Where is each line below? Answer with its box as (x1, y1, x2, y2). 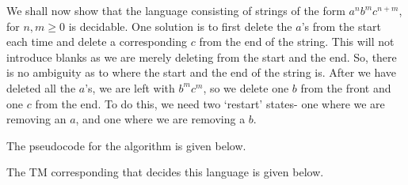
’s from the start (301, 17, 381, 34)
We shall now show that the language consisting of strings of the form (6, 2, 345, 18)
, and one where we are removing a (75, 111, 246, 127)
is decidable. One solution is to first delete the (68, 17, 292, 34)
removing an (6, 111, 67, 127)
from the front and (300, 79, 391, 96)
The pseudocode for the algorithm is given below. (6, 137, 246, 153)
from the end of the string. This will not (199, 33, 395, 50)
